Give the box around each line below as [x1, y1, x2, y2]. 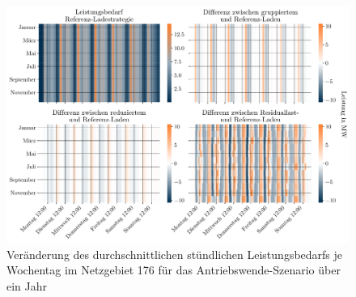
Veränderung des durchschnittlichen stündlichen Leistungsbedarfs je [6, 245, 343, 262]
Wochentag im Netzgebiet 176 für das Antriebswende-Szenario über [6, 261, 341, 278]
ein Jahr [6, 277, 48, 294]
